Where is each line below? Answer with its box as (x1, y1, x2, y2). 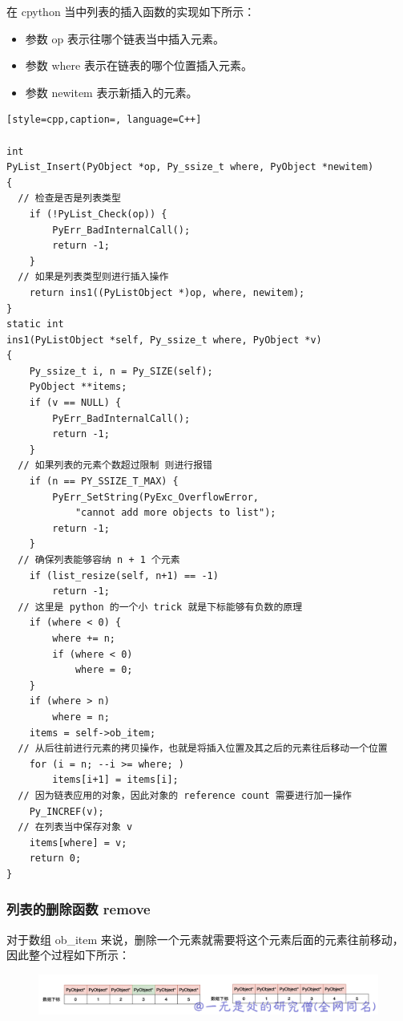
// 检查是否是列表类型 (18, 192, 121, 205)
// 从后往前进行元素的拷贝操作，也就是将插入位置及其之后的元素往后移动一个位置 (18, 743, 388, 755)
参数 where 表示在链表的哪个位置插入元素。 (25, 57, 252, 74)
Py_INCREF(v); (29, 805, 104, 817)
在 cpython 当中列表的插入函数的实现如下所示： (6, 3, 256, 19)
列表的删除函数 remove (6, 899, 151, 919)
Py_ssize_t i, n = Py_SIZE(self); (29, 365, 213, 377)
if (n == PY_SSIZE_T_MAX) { (29, 476, 179, 488)
